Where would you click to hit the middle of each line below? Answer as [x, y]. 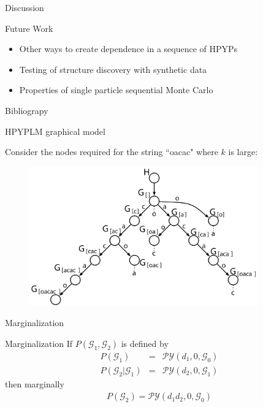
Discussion [25, 7]
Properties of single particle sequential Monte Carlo [116, 90]
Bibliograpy [27, 110]
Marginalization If [39, 343]
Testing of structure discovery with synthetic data [113, 69]
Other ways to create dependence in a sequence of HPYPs [128, 49]
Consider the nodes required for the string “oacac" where [112, 152]
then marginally [35, 383]
